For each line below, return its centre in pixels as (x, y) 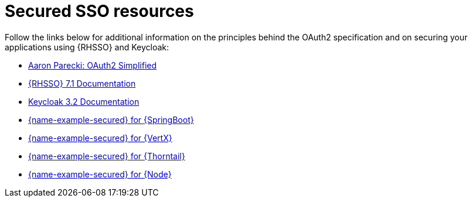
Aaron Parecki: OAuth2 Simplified (93, 65)
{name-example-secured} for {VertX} (100, 138)
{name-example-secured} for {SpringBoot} (111, 119)
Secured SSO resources (99, 11)
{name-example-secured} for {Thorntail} (107, 156)
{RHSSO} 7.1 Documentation (82, 83)
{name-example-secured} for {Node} (100, 174)
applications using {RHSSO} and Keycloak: (87, 47)
